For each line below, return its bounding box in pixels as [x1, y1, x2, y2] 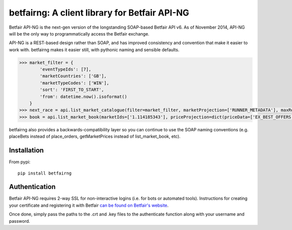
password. [9, 218, 30, 224]
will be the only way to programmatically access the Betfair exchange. [9, 31, 149, 36]
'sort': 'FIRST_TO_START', [39, 87, 104, 92]
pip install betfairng [18, 170, 72, 176]
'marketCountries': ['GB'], [39, 73, 107, 79]
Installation [9, 146, 44, 155]
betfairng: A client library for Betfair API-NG [9, 7, 189, 18]
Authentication [9, 183, 56, 191]
